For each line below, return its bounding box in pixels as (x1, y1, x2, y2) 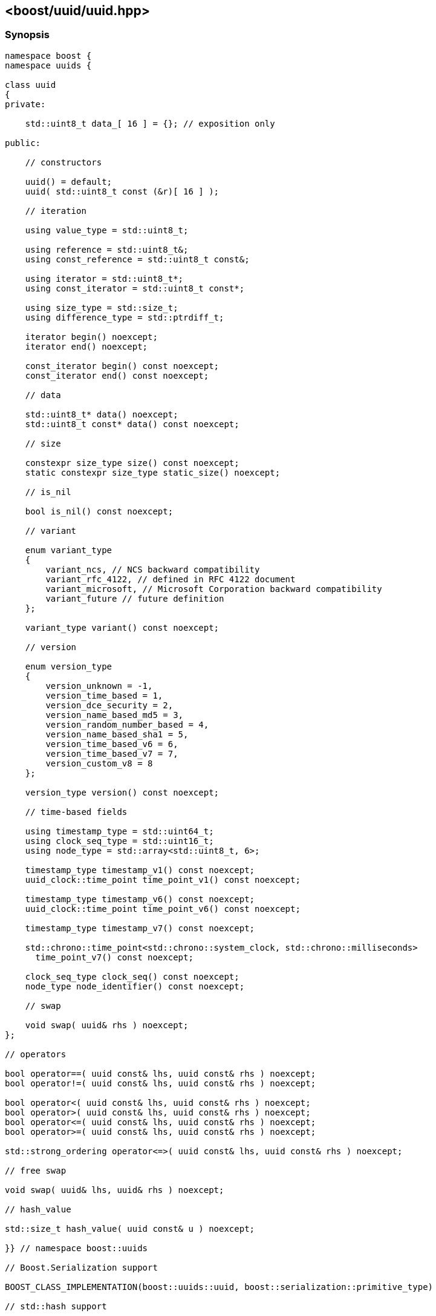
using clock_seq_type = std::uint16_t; (25, 836, 214, 846)
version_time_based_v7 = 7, (45, 748, 178, 759)
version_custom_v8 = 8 (45, 758, 153, 768)
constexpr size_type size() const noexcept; (25, 457, 239, 468)
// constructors (25, 157, 102, 167)
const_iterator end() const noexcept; (25, 370, 209, 381)
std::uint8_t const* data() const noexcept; (25, 419, 239, 429)
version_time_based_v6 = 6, (45, 739, 178, 749)
